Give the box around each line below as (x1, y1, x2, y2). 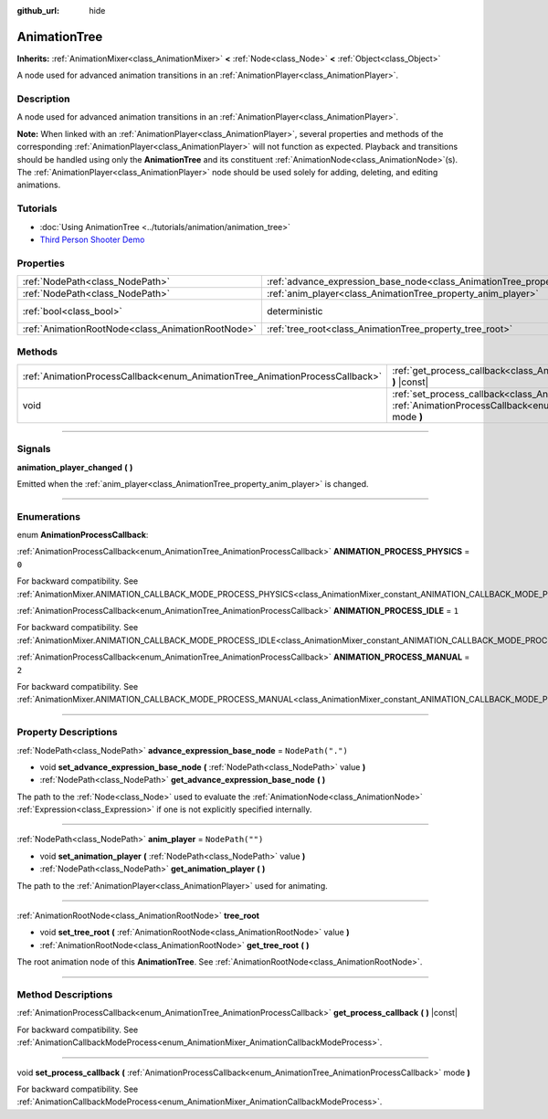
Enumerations (16, 510, 81, 523)
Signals (16, 443, 51, 456)
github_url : (16, 5, 59, 16)
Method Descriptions (16, 987, 113, 1000)
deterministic (266, 305, 323, 318)
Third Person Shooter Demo (39, 234, 145, 245)
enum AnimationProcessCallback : (16, 530, 149, 541)
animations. (16, 179, 61, 191)
